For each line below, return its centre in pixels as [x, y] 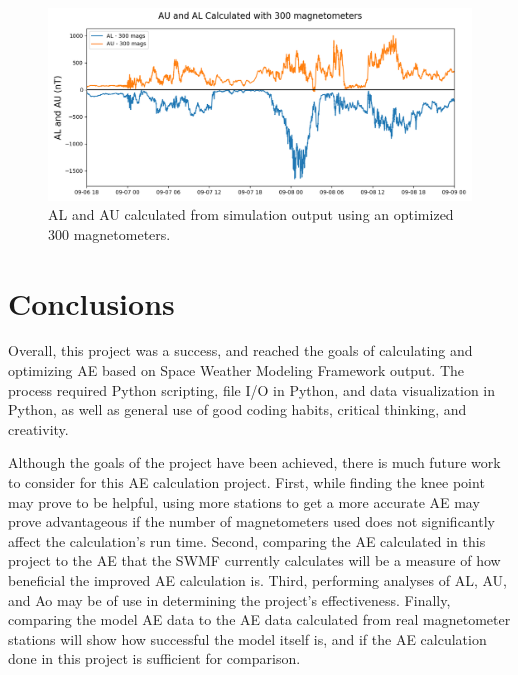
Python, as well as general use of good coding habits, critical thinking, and [237, 409]
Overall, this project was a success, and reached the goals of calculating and [240, 350]
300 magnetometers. [109, 233]
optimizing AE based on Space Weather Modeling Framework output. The [236, 370]
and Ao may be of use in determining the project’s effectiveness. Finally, [229, 599]
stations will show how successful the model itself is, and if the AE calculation [247, 638]
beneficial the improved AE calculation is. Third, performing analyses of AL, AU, [257, 579]
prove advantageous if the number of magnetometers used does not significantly [251, 521]
